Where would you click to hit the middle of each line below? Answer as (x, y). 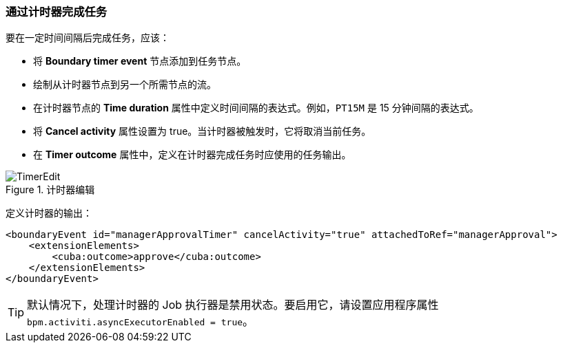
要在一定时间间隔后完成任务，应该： (88, 38)
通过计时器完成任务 (57, 12)
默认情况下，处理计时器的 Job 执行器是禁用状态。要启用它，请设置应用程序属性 (233, 305)
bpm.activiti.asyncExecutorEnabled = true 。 (141, 322)
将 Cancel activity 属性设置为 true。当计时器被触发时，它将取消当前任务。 (202, 131)
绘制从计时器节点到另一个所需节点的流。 (125, 85)
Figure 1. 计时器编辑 (50, 190)
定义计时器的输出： (49, 213)
